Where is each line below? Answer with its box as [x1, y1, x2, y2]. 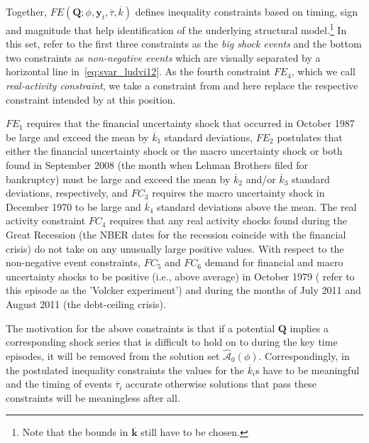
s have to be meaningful [255, 362, 360, 377]
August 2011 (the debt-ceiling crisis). [6, 296, 166, 311]
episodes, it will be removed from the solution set [6, 348, 220, 363]
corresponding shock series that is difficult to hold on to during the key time [6, 334, 338, 349]
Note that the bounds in [22, 425, 128, 439]
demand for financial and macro [204, 255, 343, 270]
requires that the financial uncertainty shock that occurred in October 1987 [26, 116, 355, 131]
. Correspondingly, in [258, 348, 350, 363]
